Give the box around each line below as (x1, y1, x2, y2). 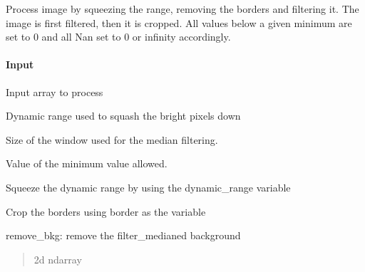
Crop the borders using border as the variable (6, 204, 206, 219)
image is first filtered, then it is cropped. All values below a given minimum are (6, 15, 352, 30)
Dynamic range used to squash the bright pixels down (6, 108, 241, 123)
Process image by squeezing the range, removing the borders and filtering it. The (6, 1, 359, 16)
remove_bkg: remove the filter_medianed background (6, 228, 241, 243)
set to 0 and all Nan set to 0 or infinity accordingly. (6, 29, 231, 44)
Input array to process (6, 84, 103, 99)
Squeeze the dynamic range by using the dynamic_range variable (6, 179, 291, 194)
